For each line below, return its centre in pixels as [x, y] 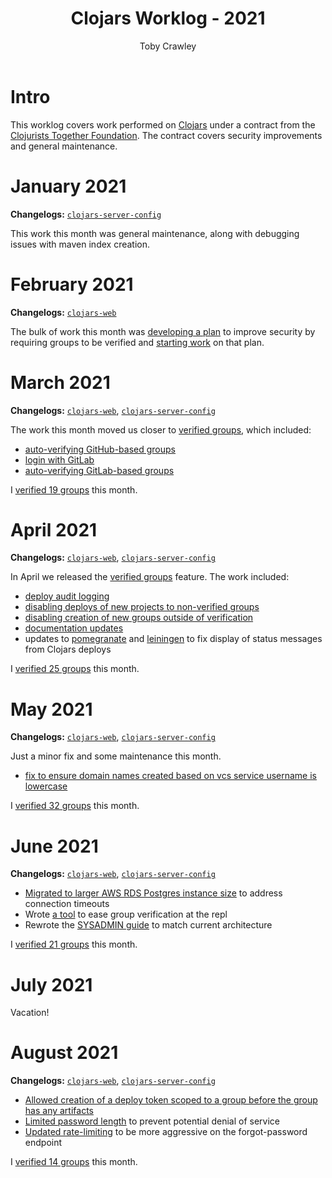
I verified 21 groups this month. [74, 944]
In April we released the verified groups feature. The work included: [150, 577]
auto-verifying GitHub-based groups [100, 449]
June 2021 [54, 846]
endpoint [43, 1143]
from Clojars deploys [68, 649]
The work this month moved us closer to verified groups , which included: [161, 429]
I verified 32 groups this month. [75, 806]
